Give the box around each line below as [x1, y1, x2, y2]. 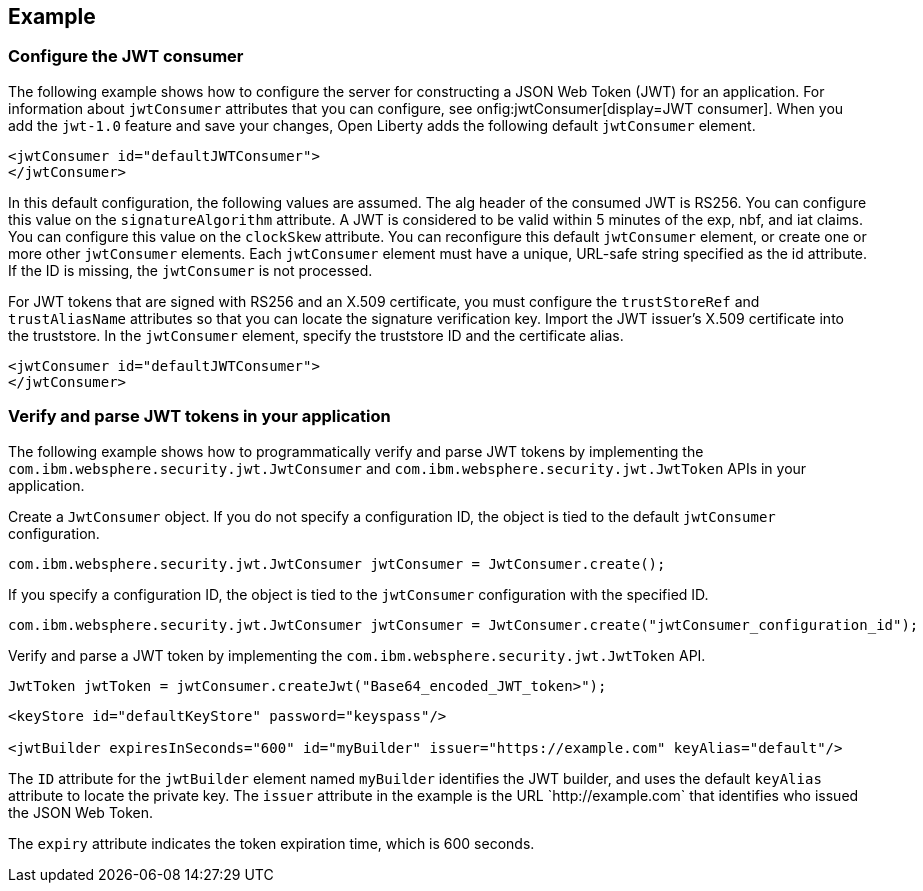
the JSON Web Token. [8, 803, 154, 821]
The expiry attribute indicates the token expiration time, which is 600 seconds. [8, 834, 535, 852]
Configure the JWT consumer [8, 46, 244, 67]
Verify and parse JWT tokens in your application [8, 406, 391, 427]
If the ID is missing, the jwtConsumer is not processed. [8, 261, 373, 279]
